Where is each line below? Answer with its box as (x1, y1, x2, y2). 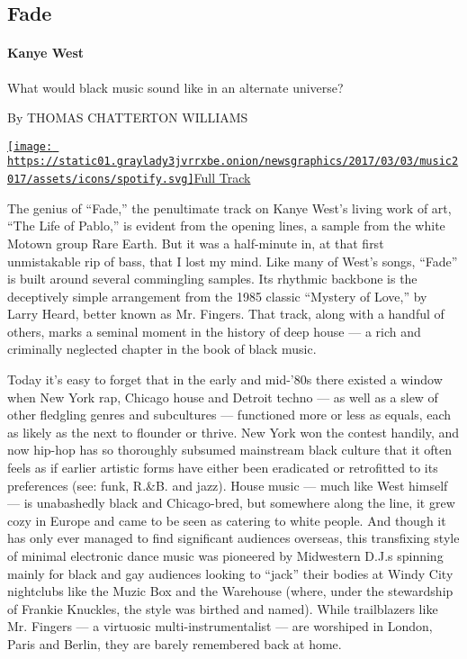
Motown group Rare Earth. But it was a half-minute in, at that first (7, 233, 384, 252)
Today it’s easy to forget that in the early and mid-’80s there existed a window (7, 370, 443, 389)
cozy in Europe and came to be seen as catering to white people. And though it (7, 510, 446, 529)
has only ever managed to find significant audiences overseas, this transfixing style (7, 528, 460, 547)
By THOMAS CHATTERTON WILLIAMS (7, 108, 248, 127)
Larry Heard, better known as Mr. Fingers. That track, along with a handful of (7, 304, 445, 323)
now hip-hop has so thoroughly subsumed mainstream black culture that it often (7, 440, 453, 459)
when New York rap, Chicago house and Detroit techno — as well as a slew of (7, 387, 438, 406)
